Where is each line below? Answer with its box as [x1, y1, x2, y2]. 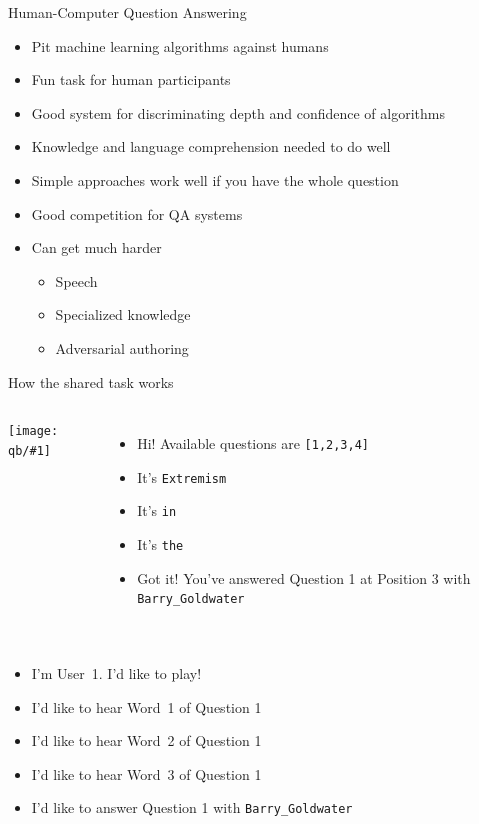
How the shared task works [8, 371, 174, 392]
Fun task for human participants [31, 69, 231, 90]
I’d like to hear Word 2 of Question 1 [31, 730, 262, 751]
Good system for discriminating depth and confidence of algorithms [31, 102, 445, 123]
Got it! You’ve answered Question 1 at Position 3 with [137, 567, 471, 588]
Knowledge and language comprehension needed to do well [31, 136, 391, 157]
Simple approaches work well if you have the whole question [31, 169, 399, 190]
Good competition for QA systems [31, 203, 243, 224]
